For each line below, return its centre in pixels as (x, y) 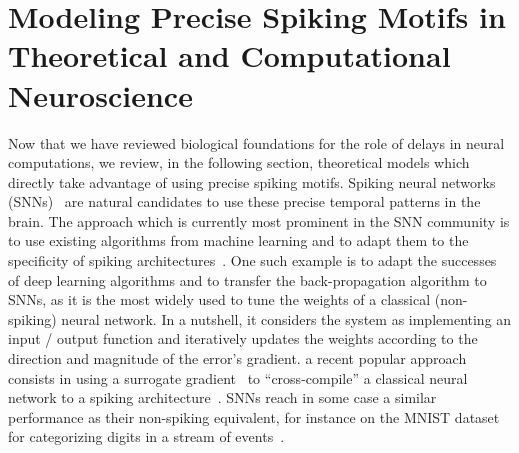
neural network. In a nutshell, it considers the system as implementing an (286, 318)
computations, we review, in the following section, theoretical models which (239, 162)
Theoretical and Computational (229, 55)
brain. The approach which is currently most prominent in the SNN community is (259, 220)
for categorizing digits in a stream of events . (146, 436)
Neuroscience (100, 94)
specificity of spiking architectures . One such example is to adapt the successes (252, 260)
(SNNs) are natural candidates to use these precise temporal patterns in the (244, 201)
